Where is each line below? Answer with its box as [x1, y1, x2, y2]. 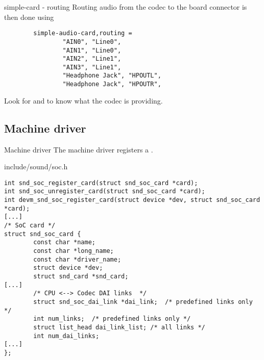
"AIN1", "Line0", [62, 46, 122, 54]
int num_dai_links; [33, 332, 100, 340]
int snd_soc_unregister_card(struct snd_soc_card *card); [4, 188, 205, 195]
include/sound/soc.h [4, 161, 68, 172]
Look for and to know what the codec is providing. [4, 95, 163, 106]
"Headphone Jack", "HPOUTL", [62, 72, 161, 80]
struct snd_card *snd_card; [33, 272, 129, 280]
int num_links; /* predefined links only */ [33, 315, 191, 323]
